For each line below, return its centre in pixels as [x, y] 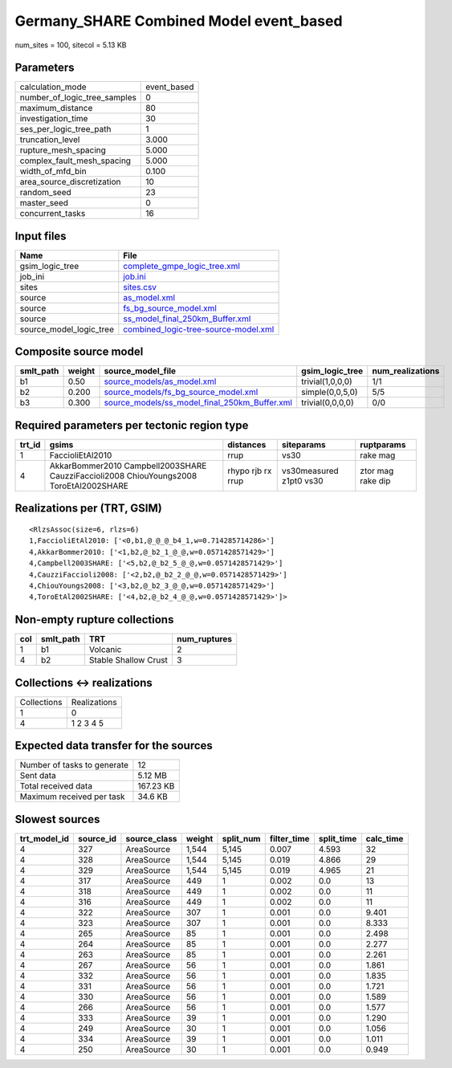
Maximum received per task [72, 797]
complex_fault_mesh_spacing [75, 161]
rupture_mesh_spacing [63, 150]
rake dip [375, 481]
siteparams [304, 444]
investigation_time [54, 119]
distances [247, 444]
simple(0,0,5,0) [330, 392]
